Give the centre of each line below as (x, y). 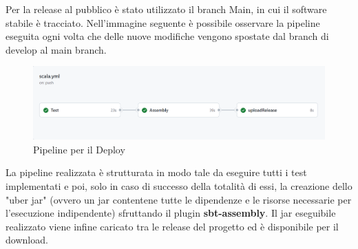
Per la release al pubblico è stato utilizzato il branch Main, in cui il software (166, 9)
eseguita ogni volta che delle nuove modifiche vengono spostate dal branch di (167, 36)
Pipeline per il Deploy (79, 149)
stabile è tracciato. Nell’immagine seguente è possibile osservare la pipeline (163, 22)
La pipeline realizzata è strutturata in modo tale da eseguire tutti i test (156, 172)
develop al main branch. (56, 49)
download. (27, 240)
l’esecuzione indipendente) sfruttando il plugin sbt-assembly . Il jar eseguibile (171, 213)
